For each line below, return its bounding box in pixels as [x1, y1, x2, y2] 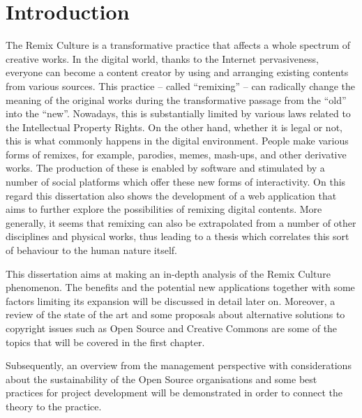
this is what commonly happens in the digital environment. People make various [6, 133, 349, 148]
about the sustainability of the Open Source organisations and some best [6, 371, 317, 386]
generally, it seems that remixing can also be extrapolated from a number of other [6, 215, 356, 230]
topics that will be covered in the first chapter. [6, 334, 205, 349]
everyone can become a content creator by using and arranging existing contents [6, 65, 349, 80]
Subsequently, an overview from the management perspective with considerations [6, 358, 352, 373]
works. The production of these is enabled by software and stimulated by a [6, 161, 325, 175]
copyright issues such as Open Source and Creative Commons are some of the [6, 321, 338, 335]
